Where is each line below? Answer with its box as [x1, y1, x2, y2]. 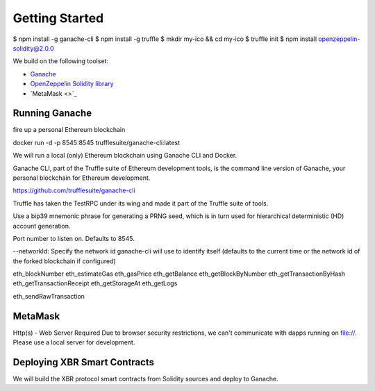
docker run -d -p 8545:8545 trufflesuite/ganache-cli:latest [12, 138, 181, 147]
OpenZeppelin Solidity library [30, 80, 114, 88]
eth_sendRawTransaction [12, 292, 85, 300]
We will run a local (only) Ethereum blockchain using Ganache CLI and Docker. [12, 151, 237, 160]
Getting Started [12, 10, 104, 26]
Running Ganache [12, 108, 92, 119]
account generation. [12, 222, 71, 230]
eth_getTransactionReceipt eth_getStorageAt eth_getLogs [12, 279, 178, 288]
